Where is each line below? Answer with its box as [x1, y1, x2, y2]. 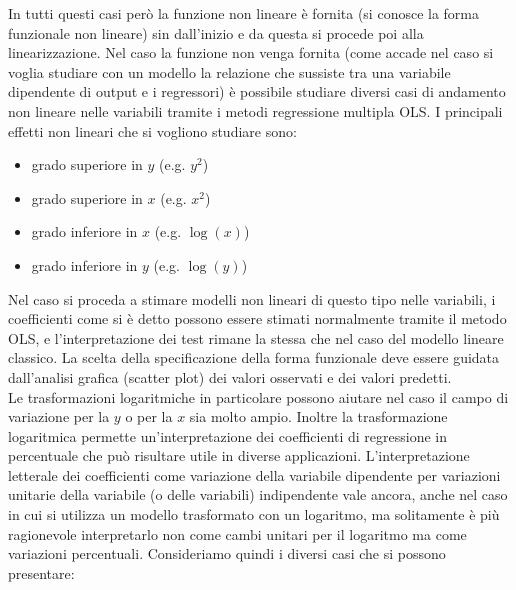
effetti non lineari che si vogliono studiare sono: [8, 120, 297, 141]
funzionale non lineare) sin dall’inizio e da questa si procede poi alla [8, 22, 424, 43]
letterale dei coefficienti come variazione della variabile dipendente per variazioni [8, 464, 501, 485]
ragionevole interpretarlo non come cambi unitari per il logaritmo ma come [8, 523, 467, 544]
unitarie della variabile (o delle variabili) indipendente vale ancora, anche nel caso [8, 484, 508, 505]
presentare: [8, 562, 75, 583]
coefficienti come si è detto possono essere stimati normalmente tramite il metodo [8, 308, 507, 329]
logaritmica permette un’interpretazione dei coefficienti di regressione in [8, 425, 448, 446]
